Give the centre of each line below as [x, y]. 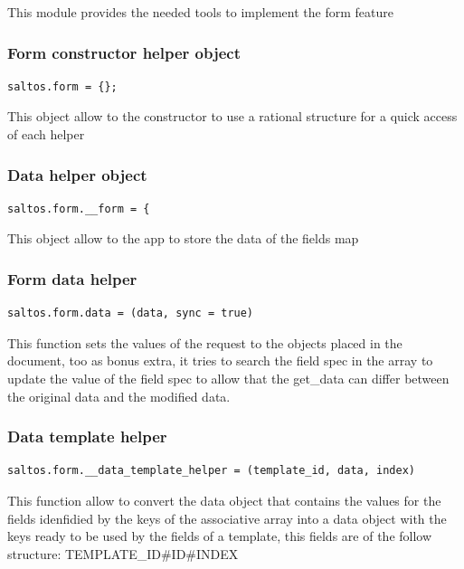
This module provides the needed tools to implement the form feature [200, 12]
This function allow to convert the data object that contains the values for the [224, 500]
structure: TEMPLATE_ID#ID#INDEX [123, 553]
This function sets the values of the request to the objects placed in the [205, 342]
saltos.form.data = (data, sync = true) [131, 313]
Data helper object [77, 174]
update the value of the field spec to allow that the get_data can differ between [228, 378]
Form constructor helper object [124, 52]
